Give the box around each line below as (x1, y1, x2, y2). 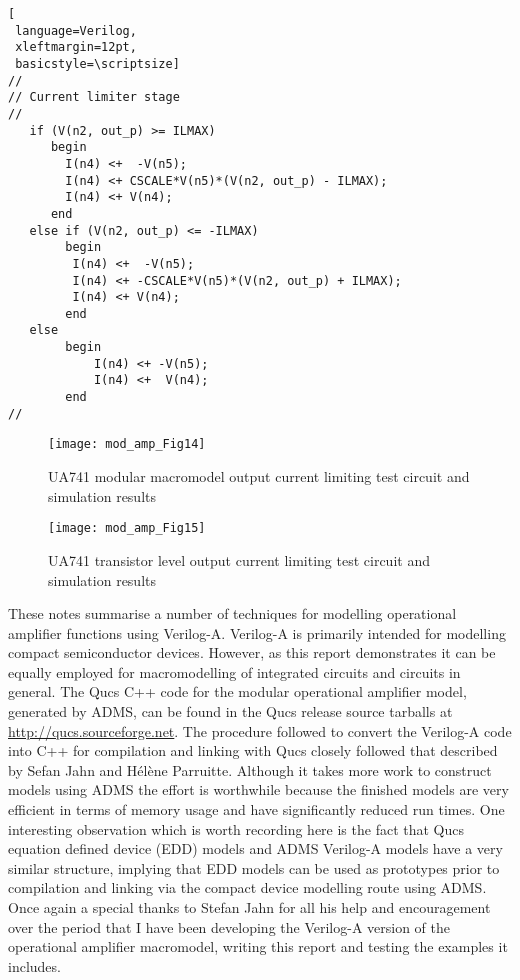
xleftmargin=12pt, (15, 40, 137, 55)
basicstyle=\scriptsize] (15, 56, 180, 71)
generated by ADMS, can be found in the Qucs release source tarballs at (8, 701, 453, 722)
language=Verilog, (15, 23, 137, 38)
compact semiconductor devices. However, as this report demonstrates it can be (8, 642, 496, 663)
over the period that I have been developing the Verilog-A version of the (8, 916, 451, 937)
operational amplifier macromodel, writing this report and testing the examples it (8, 936, 508, 957)
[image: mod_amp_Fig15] (48, 521, 206, 536)
